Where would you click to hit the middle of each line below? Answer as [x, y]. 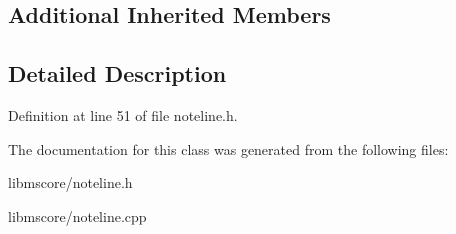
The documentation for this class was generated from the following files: [228, 148]
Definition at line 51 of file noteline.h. [123, 114]
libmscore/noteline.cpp [77, 215]
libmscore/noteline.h [70, 182]
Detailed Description [117, 73]
